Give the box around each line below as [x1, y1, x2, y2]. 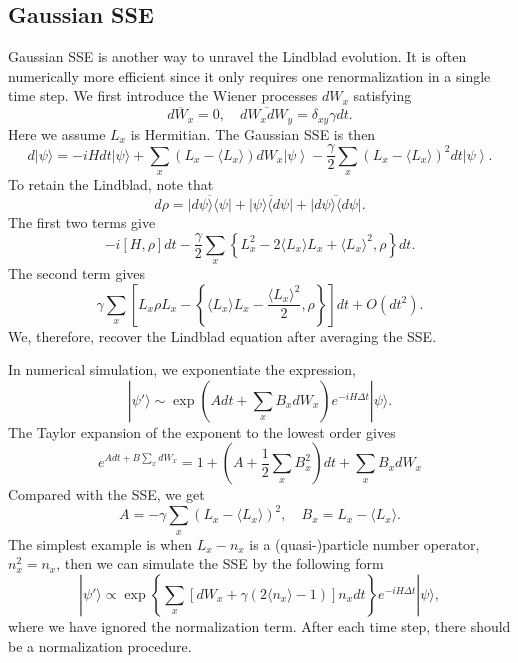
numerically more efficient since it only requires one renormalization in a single [8, 65, 491, 86]
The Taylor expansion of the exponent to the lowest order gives [8, 421, 396, 442]
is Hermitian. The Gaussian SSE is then [130, 123, 376, 144]
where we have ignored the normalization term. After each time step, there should [8, 615, 511, 636]
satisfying [353, 85, 412, 106]
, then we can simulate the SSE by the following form [56, 553, 384, 574]
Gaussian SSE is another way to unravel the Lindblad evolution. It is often [8, 46, 467, 67]
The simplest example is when [8, 533, 193, 554]
